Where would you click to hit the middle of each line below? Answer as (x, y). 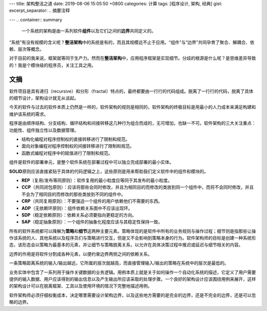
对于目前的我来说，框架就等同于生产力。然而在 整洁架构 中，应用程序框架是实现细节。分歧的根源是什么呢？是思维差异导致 (133, 58)
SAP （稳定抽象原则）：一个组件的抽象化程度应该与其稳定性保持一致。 (92, 222)
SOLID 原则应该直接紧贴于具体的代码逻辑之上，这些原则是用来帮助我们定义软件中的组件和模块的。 (109, 171)
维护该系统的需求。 (29, 114)
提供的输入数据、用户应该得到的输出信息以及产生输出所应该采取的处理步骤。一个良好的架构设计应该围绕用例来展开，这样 (133, 279)
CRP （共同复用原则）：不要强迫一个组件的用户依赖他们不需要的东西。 (92, 201)
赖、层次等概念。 (26, 49)
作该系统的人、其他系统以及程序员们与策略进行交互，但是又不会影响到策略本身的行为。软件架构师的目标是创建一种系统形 (133, 238)
